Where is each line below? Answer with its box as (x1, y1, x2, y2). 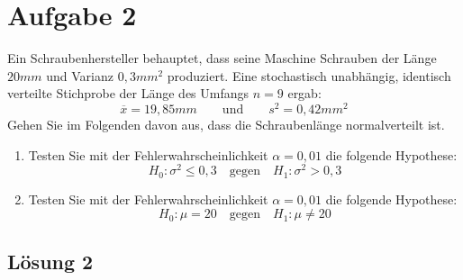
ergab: (287, 84, 322, 103)
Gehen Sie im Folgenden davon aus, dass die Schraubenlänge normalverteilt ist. (7, 114, 445, 133)
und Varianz (46, 66, 113, 85)
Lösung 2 (7, 247, 94, 275)
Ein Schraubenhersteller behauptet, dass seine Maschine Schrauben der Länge (7, 49, 437, 68)
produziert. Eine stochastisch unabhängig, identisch (167, 66, 451, 85)
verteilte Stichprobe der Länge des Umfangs (7, 84, 250, 103)
